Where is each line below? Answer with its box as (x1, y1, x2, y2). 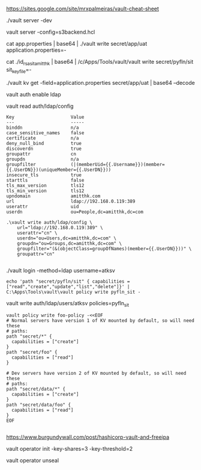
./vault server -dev (6, 17, 52, 23)
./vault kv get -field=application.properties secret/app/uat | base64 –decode (6, 79, 195, 86)
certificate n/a (6, 135, 79, 141)
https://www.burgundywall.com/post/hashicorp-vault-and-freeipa (6, 433, 170, 441)
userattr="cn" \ (17, 230, 58, 236)
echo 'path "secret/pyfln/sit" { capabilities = (6, 278, 130, 285)
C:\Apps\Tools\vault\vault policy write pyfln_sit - (6, 289, 141, 295)
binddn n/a (6, 125, 79, 131)
